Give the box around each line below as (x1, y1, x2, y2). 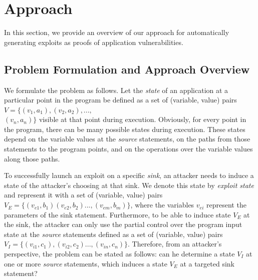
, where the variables (130, 199, 194, 210)
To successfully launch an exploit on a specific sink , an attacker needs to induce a (4, 170, 254, 180)
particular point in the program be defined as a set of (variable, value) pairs (4, 94, 237, 105)
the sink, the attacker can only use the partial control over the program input (4, 219, 242, 229)
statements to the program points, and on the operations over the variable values (4, 143, 253, 154)
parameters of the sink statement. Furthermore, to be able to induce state (4, 209, 231, 219)
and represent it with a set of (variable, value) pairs (4, 189, 163, 200)
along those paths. (4, 153, 60, 163)
